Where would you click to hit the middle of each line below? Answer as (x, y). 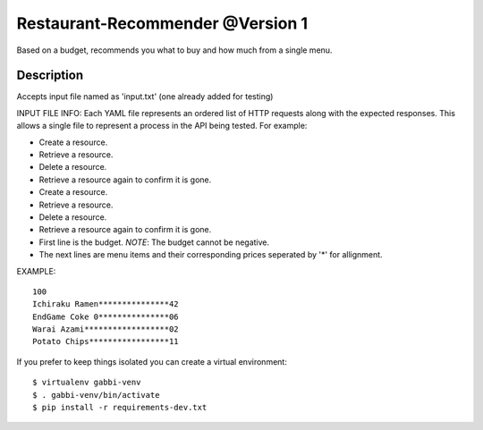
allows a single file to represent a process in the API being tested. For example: (162, 126)
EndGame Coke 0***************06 (106, 316)
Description (50, 76)
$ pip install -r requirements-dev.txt (120, 408)
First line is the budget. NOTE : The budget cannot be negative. (154, 242)
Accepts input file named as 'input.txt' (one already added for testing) (145, 97)
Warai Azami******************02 (106, 329)
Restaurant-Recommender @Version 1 (162, 23)
